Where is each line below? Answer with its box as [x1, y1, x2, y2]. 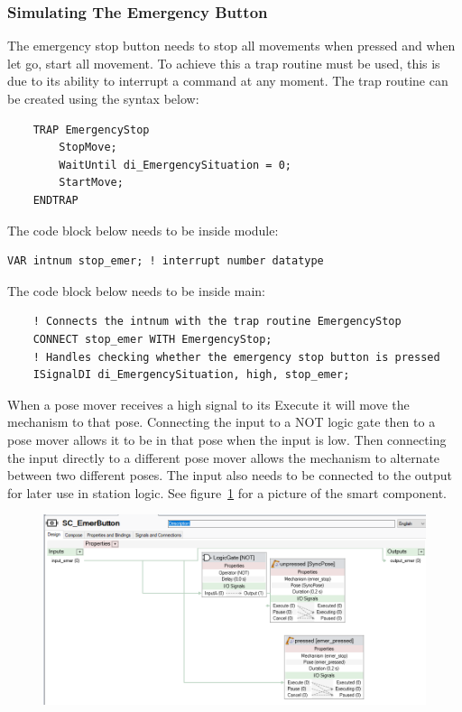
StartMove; [59, 176, 124, 190]
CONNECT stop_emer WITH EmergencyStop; [32, 332, 273, 346]
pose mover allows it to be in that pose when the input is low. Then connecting [7, 430, 447, 448]
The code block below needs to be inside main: [7, 281, 265, 300]
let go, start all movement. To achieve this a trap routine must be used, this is [7, 53, 440, 72]
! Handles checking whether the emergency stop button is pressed [32, 350, 440, 364]
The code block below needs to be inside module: [7, 220, 279, 239]
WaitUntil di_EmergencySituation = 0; [59, 158, 291, 171]
